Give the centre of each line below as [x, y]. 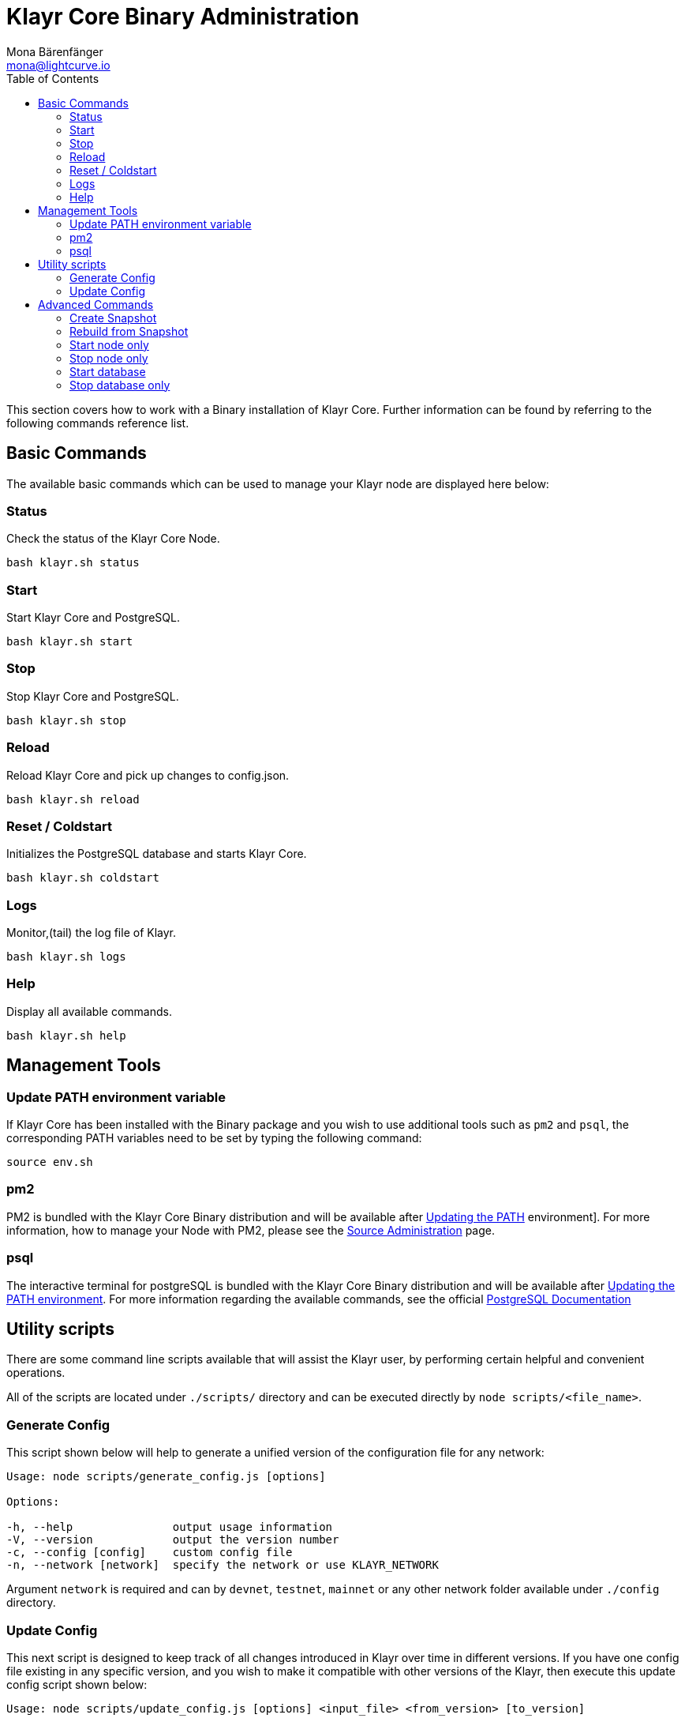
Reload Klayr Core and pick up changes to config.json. [148, 775]
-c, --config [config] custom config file [150, 1553]
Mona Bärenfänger [55, 51]
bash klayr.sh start [70, 642]
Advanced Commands [96, 304]
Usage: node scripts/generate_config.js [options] [166, 1477]
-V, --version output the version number [173, 1540]
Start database [108, 371]
